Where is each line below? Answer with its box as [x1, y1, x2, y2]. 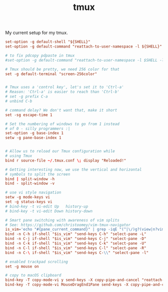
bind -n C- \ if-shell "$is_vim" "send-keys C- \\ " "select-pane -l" [5, 250, 149, 255]
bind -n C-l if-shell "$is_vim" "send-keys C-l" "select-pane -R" [5, 245, 146, 250]
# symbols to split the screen [5, 171, 70, 176]
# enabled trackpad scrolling [5, 259, 68, 264]
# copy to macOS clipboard [5, 273, 61, 278]
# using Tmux [5, 153, 32, 158]
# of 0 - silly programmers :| [5, 126, 70, 131]
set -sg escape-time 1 [5, 112, 52, 117]
